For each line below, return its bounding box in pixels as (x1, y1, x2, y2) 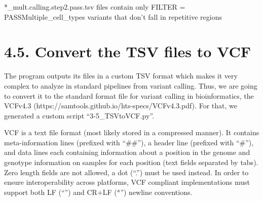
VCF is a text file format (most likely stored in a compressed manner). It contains (4, 127, 259, 138)
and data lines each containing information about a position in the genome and (4, 147, 250, 157)
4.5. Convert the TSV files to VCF (4, 41, 251, 62)
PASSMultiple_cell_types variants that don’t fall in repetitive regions (4, 11, 222, 22)
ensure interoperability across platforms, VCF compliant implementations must (4, 177, 250, 187)
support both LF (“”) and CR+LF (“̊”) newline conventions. (4, 186, 193, 197)
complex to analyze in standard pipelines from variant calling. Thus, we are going (4, 80, 257, 91)
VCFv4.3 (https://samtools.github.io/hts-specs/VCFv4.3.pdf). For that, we (4, 100, 238, 111)
